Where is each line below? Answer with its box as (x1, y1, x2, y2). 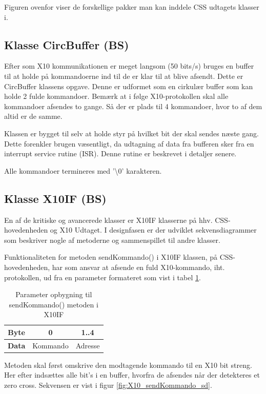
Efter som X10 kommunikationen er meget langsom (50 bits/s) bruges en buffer (4, 60, 254, 71)
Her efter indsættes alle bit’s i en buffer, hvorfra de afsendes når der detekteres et (4, 369, 260, 380)
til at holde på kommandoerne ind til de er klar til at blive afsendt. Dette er (4, 70, 243, 81)
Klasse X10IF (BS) (4, 190, 107, 206)
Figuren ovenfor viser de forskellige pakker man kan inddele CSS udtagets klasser (4, 2, 259, 12)
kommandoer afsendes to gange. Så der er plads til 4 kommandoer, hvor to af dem (4, 100, 262, 111)
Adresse (75, 340, 100, 350)
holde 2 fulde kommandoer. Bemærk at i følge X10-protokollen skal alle (4, 91, 229, 101)
